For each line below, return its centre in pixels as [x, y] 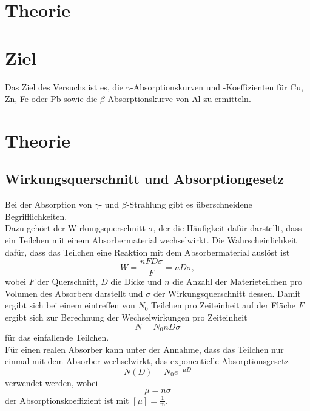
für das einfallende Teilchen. [57, 337]
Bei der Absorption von [49, 204]
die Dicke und [136, 281]
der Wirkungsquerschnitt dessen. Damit [227, 293]
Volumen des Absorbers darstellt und [74, 293]
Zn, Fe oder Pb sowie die [51, 99]
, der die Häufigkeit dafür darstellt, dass [227, 228]
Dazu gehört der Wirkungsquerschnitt [75, 228]
